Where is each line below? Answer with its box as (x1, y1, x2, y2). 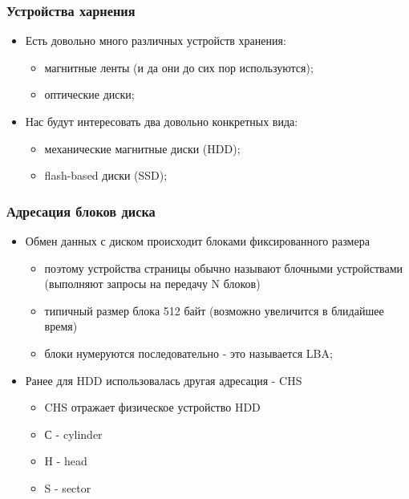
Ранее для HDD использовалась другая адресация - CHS (25, 371, 302, 388)
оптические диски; (44, 86, 135, 103)
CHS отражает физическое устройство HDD (44, 399, 261, 416)
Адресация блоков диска (6, 201, 156, 221)
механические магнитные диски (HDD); (44, 140, 241, 156)
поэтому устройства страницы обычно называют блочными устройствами (44, 259, 403, 276)
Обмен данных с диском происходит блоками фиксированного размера (25, 233, 370, 249)
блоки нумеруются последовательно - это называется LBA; (44, 344, 333, 361)
